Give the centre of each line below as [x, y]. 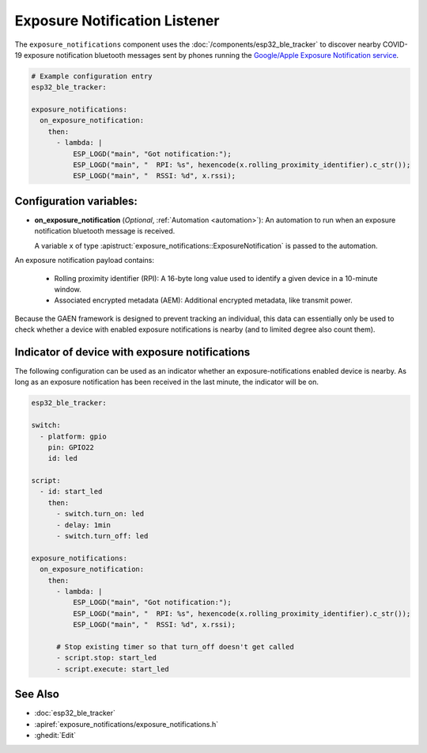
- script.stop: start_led [107, 658]
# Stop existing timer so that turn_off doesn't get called [175, 647]
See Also [37, 694]
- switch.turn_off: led [102, 536]
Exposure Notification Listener [117, 21]
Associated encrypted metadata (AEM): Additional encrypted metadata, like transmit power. [204, 300]
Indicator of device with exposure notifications [132, 352]
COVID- [395, 44]
